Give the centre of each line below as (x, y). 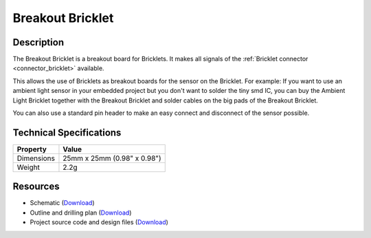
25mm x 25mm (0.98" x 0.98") (112, 158)
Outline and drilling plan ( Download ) (81, 213)
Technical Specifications (67, 132)
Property (32, 149)
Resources (36, 187)
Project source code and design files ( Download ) (99, 222)
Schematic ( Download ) (63, 203)
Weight (29, 167)
